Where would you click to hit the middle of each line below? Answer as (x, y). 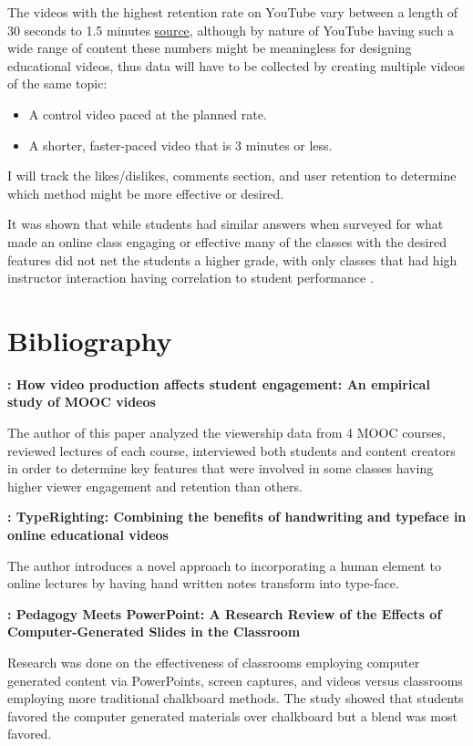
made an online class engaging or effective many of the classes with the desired (227, 241)
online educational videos (88, 534)
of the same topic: (57, 83)
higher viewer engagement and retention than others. (155, 486)
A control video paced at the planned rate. (148, 114)
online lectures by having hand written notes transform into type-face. (203, 583)
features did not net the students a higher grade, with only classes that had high (232, 259)
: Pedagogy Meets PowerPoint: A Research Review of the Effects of (225, 613)
